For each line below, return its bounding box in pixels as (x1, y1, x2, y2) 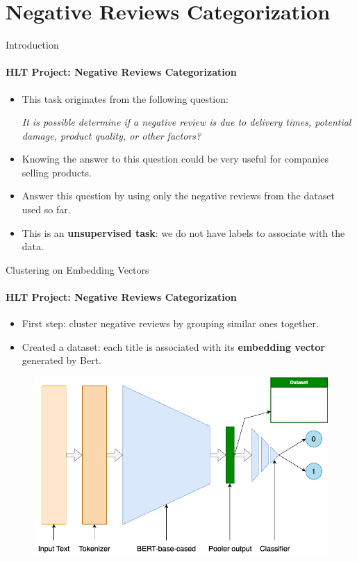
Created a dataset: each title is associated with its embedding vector (22, 339, 325, 354)
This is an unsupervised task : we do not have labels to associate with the (22, 225, 345, 240)
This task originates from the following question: (22, 91, 229, 106)
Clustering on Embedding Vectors (6, 262, 149, 276)
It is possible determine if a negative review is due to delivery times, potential (22, 115, 351, 129)
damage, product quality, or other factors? (22, 128, 201, 142)
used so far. (22, 202, 71, 217)
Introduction (6, 38, 59, 52)
